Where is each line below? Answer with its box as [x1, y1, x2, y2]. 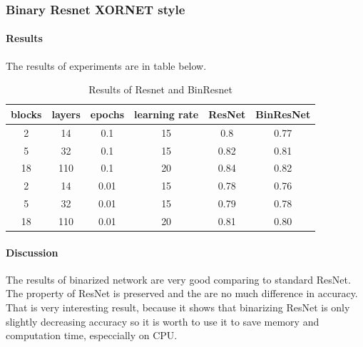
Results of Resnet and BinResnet [88, 82, 232, 97]
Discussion [6, 244, 58, 259]
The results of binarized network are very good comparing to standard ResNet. [6, 271, 351, 286]
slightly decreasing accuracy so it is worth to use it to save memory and [6, 314, 319, 328]
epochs [90, 106, 125, 121]
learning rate [134, 106, 199, 121]
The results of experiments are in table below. [6, 58, 207, 73]
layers [51, 106, 81, 121]
